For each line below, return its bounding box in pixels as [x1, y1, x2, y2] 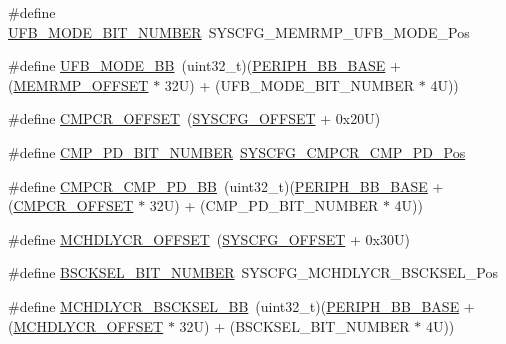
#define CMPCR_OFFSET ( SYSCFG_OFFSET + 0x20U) [8, 108, 381, 129]
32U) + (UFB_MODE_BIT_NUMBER [164, 74, 415, 95]
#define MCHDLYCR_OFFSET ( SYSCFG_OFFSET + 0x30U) [8, 228, 410, 249]
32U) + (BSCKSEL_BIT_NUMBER [179, 315, 410, 336]
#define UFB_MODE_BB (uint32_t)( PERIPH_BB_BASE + [8, 55, 401, 76]
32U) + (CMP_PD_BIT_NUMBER [149, 195, 379, 216]
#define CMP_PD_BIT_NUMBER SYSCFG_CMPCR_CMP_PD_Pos [8, 141, 466, 162]
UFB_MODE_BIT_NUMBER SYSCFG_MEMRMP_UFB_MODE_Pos [8, 21, 470, 42]
